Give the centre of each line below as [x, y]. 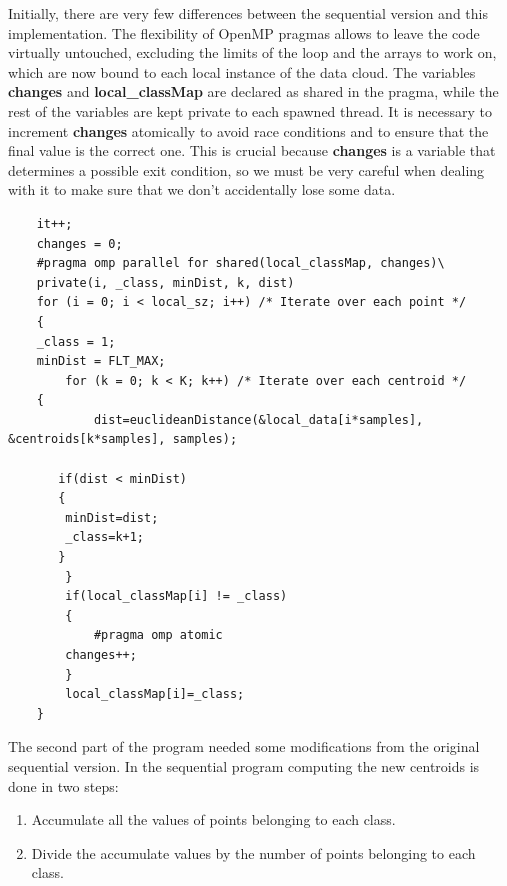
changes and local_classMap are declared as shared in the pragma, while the [253, 91]
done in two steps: [63, 785]
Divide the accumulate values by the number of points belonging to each [253, 852]
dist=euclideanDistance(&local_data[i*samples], [258, 419]
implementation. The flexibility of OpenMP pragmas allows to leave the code [244, 32]
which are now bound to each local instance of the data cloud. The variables [242, 71]
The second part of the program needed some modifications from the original [244, 746]
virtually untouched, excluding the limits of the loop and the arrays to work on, [252, 52]
